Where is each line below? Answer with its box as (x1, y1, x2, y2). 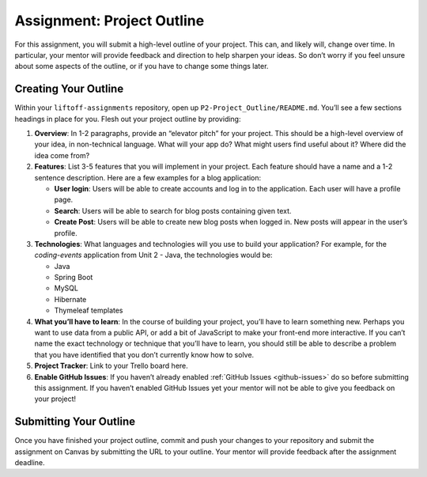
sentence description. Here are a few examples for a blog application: (34, 172, 262, 182)
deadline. (14, 458, 45, 468)
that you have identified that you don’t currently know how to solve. (34, 350, 255, 359)
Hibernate (54, 294, 87, 304)
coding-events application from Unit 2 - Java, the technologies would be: (34, 250, 273, 260)
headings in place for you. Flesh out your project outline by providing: (14, 114, 241, 123)
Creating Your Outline (14, 82, 124, 96)
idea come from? (34, 150, 90, 160)
